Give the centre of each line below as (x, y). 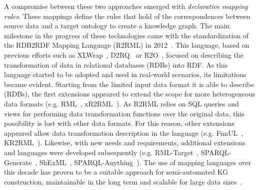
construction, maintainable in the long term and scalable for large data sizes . (123, 181)
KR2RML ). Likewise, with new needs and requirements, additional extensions (125, 142)
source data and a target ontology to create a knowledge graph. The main (117, 26)
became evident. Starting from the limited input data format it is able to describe (129, 84)
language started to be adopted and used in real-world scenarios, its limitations (125, 74)
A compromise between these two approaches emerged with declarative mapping (126, 6)
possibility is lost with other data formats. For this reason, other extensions (119, 123)
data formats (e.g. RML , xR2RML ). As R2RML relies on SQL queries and (122, 103)
